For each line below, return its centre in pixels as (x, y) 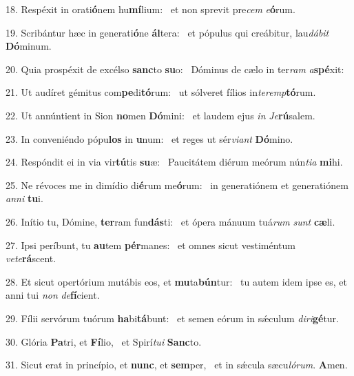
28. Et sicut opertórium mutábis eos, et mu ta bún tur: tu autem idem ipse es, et (176, 281)
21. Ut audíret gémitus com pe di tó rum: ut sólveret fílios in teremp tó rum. (161, 92)
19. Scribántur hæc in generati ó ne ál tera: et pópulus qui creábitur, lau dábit (167, 32)
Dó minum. (29, 46)
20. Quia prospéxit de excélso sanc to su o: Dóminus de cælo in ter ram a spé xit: (175, 69)
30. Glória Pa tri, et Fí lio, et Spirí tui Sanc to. (104, 341)
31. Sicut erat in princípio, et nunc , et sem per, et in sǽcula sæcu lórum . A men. (177, 365)
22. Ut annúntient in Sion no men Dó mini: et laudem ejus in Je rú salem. (160, 115)
